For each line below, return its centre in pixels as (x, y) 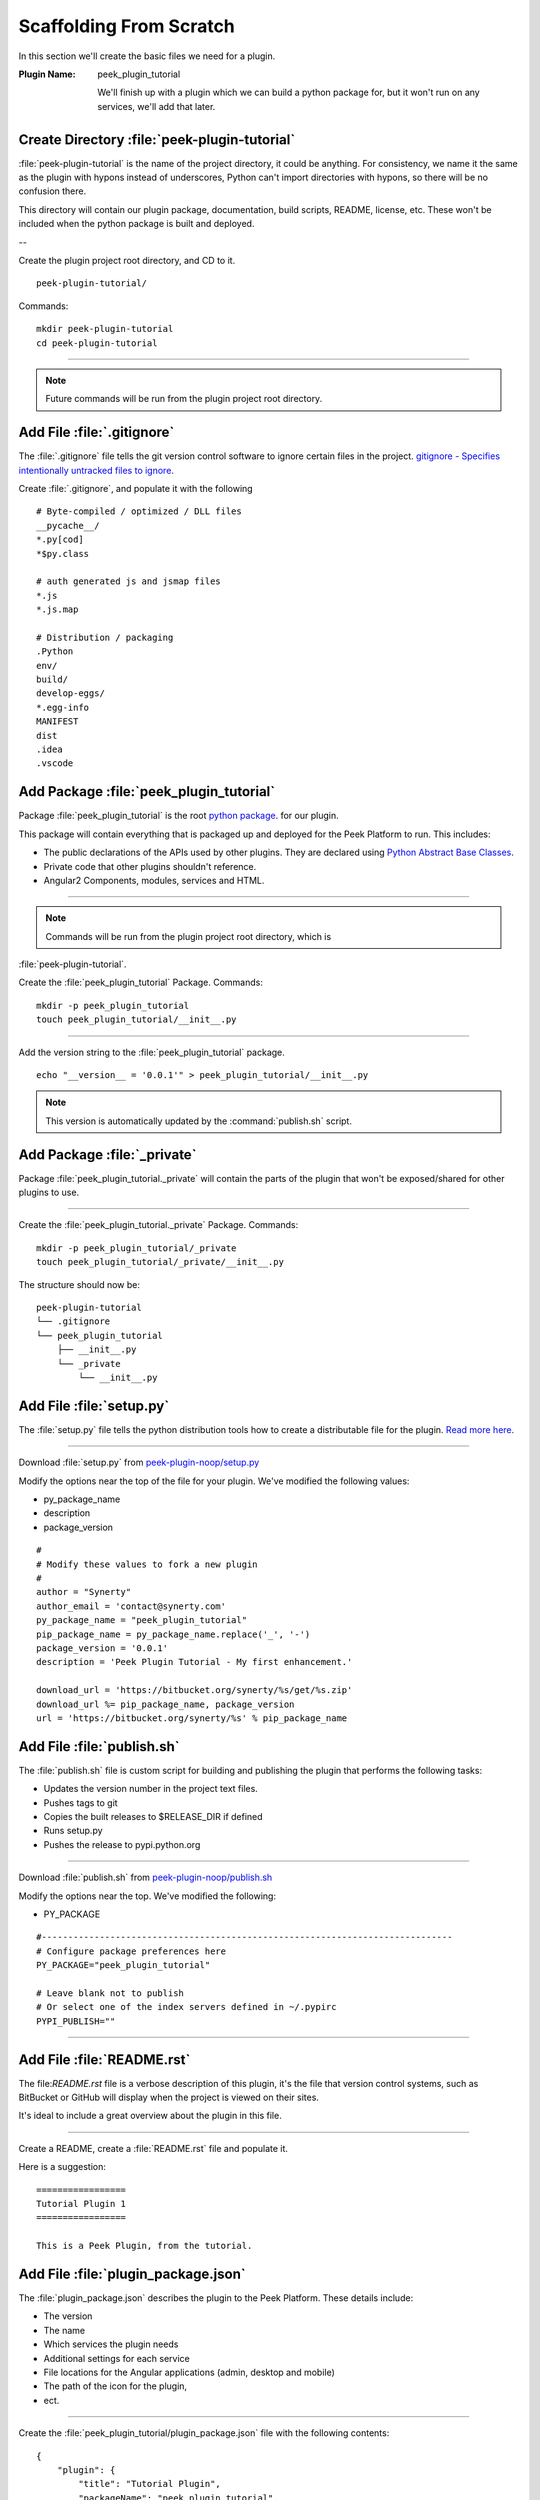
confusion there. (52, 191)
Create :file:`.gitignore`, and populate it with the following (136, 488)
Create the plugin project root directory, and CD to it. (127, 260)
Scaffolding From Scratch (126, 26)
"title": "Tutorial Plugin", (150, 2484)
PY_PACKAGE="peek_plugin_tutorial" (123, 1965)
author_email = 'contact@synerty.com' (131, 1606)
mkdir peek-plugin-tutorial (105, 329)
